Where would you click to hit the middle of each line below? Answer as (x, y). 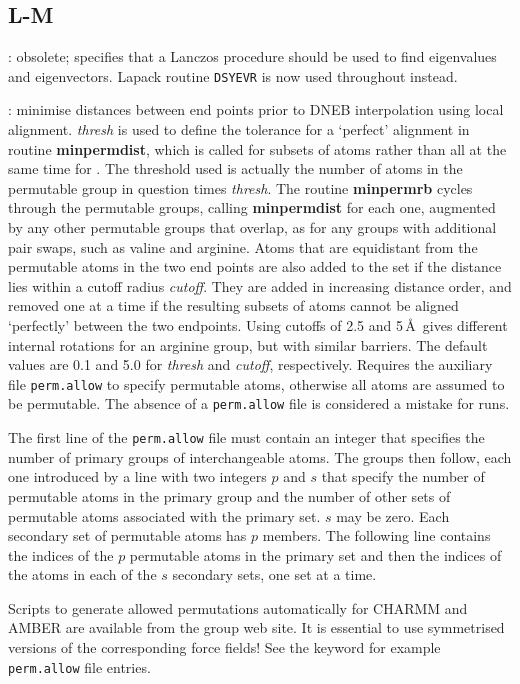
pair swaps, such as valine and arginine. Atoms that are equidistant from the (243, 246)
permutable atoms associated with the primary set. (164, 515)
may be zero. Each (393, 515)
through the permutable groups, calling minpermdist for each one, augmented (252, 207)
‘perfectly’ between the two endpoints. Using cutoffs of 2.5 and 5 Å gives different (258, 324)
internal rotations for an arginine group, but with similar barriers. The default (248, 344)
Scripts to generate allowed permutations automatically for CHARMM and (238, 607)
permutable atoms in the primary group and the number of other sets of (229, 495)
